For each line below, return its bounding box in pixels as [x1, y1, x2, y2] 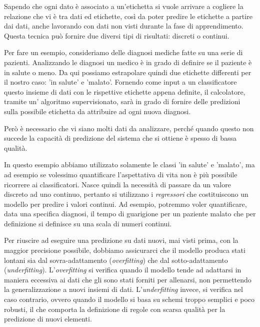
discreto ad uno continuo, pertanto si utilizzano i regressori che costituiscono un [4, 189, 248, 199]
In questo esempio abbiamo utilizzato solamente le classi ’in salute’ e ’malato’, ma [4, 159, 255, 170]
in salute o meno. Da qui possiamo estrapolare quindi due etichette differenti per [4, 67, 251, 77]
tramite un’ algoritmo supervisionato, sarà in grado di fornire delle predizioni [4, 96, 240, 107]
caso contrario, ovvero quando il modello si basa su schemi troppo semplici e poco [4, 294, 255, 304]
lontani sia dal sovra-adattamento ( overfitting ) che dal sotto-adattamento [4, 254, 228, 265]
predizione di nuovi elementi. [4, 313, 92, 324]
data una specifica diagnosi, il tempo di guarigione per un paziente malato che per [4, 208, 256, 219]
